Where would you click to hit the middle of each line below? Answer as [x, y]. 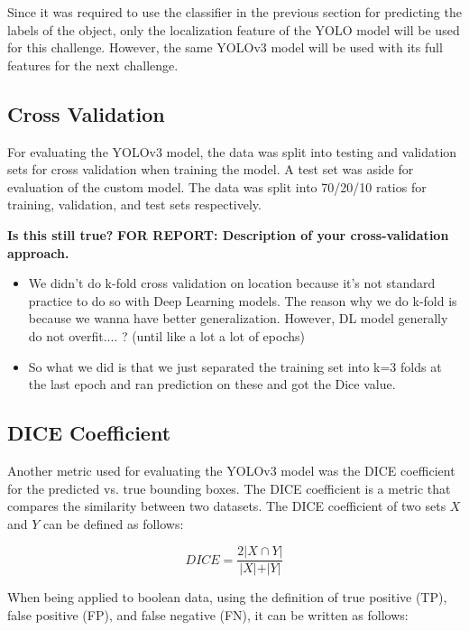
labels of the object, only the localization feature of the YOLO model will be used [234, 29]
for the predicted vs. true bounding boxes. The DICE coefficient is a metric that [229, 488]
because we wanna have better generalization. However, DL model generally [238, 318]
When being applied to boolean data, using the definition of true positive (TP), [227, 597]
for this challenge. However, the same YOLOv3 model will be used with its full [225, 47]
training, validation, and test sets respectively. [134, 204]
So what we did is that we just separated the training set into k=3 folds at [235, 366]
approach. [38, 252]
